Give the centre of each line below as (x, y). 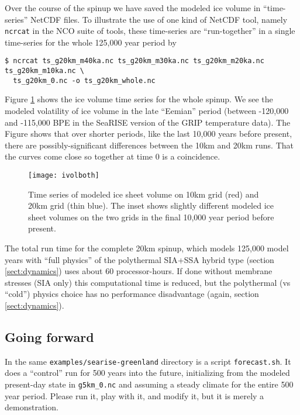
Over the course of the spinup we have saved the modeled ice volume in (133, 8)
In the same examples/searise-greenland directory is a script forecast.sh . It (148, 361)
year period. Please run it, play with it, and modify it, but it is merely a (135, 395)
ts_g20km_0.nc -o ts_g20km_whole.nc (84, 80)
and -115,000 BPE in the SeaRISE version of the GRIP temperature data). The (148, 122)
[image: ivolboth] (64, 175)
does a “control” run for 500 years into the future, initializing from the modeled (147, 373)
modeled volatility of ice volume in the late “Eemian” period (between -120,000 (147, 110)
